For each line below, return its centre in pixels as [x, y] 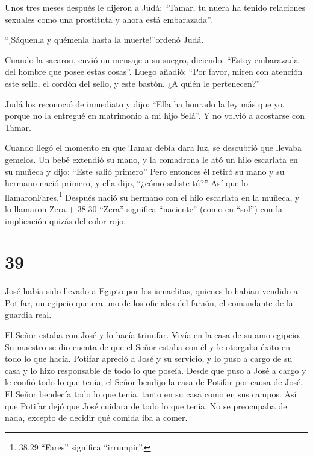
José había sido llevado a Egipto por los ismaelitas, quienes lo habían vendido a [151, 291]
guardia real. [28, 314]
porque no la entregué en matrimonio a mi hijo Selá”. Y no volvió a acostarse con [155, 115]
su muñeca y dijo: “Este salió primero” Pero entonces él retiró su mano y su [145, 171]
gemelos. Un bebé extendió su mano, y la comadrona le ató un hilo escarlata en [151, 159]
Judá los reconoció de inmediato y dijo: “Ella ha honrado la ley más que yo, [145, 103]
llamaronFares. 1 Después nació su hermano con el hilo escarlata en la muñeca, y [152, 196]
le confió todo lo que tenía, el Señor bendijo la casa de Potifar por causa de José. [154, 382]
